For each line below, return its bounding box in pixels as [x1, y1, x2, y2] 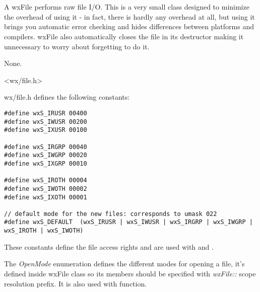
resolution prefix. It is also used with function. [4, 278, 147, 288]
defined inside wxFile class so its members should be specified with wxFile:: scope [4, 268, 256, 278]
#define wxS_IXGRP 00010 [4, 160, 87, 167]
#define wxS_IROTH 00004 [4, 177, 87, 184]
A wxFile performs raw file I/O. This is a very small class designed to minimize [4, 2, 249, 12]
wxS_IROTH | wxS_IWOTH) [4, 227, 84, 235]
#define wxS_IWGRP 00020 [4, 152, 87, 159]
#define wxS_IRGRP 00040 [4, 143, 87, 151]
